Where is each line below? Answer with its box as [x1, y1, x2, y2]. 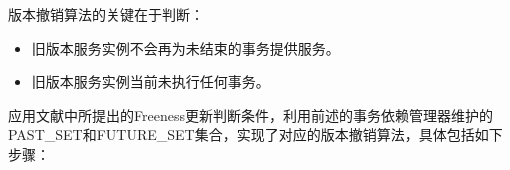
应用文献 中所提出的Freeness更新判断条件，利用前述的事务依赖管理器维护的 [8, 104, 493, 125]
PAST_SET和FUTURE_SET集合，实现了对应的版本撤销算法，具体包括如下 [8, 124, 503, 145]
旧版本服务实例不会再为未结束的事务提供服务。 [31, 37, 340, 58]
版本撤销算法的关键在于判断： [8, 4, 204, 24]
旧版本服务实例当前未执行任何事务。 [31, 71, 270, 92]
